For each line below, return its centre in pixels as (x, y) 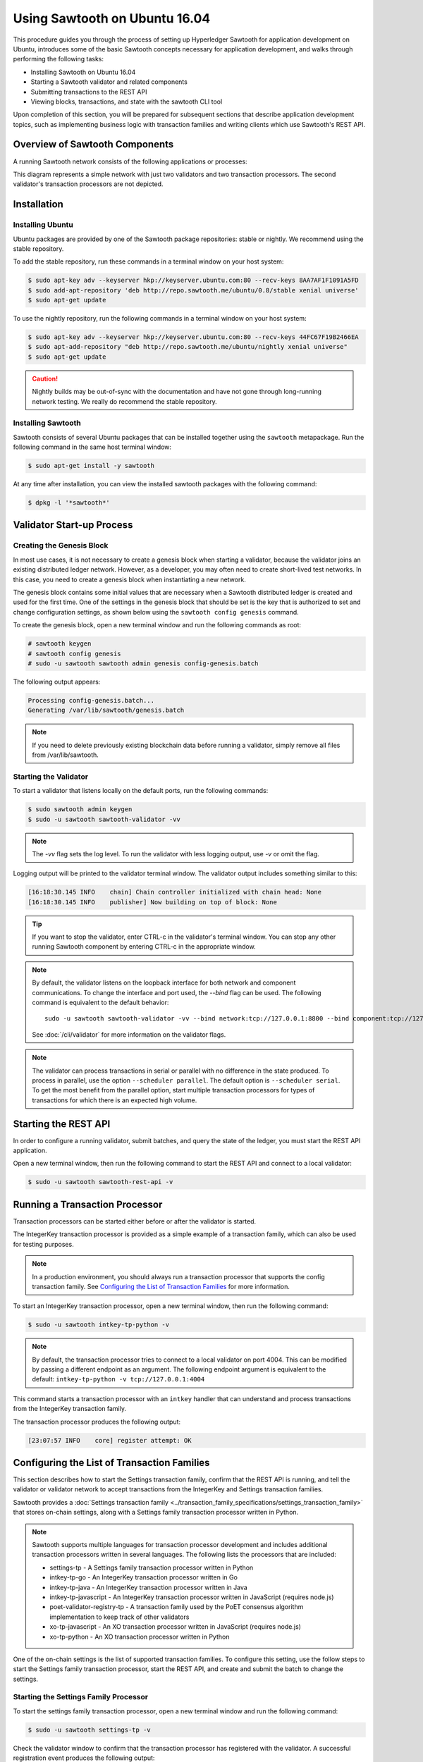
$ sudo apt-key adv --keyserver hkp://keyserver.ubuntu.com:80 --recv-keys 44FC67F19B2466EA (193, 337)
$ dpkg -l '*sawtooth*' (69, 503)
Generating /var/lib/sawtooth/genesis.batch (106, 710)
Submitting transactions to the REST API (89, 92)
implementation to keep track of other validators (119, 1617)
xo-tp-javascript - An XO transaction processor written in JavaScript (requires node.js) (175, 1627)
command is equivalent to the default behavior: (100, 1003)
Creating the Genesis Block (61, 546)
